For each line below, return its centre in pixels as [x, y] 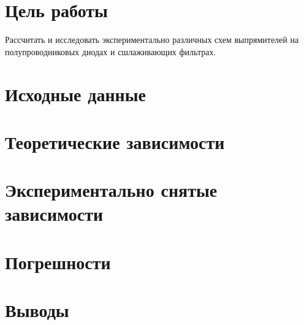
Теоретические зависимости [115, 141]
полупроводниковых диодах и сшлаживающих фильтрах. [111, 51]
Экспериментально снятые [111, 190]
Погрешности [58, 262]
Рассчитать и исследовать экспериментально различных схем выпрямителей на [152, 40]
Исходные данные [75, 94]
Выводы [37, 310]
